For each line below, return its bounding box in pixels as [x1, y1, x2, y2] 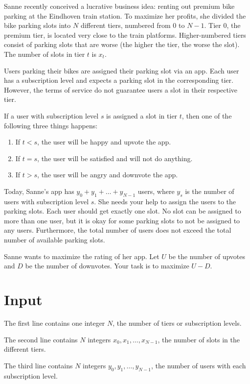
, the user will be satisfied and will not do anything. [37, 153, 193, 163]
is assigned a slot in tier [106, 110, 178, 120]
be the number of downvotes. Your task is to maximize [25, 261, 189, 271]
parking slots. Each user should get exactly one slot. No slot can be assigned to [4, 206, 241, 216]
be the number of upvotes [168, 251, 246, 261]
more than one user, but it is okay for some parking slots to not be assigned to [4, 215, 240, 225]
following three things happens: [4, 120, 98, 130]
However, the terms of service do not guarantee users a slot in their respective [4, 84, 238, 95]
